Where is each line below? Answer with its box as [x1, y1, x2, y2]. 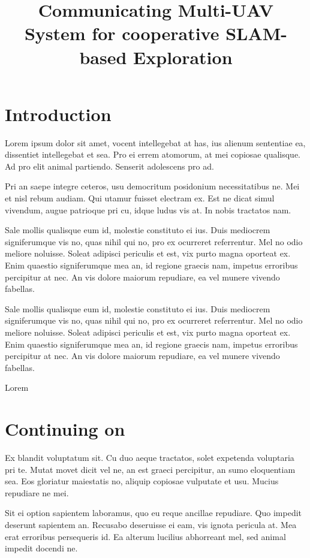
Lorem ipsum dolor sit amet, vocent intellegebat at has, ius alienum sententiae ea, [5, 136, 306, 149]
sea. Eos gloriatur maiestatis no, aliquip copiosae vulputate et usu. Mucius [5, 475, 279, 487]
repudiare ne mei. [5, 486, 69, 499]
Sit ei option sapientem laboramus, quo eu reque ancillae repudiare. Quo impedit [5, 506, 302, 519]
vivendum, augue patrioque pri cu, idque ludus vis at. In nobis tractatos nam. [5, 203, 291, 216]
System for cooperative [24, 21, 219, 46]
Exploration [133, 44, 233, 69]
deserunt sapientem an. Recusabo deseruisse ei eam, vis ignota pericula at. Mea [5, 518, 297, 531]
